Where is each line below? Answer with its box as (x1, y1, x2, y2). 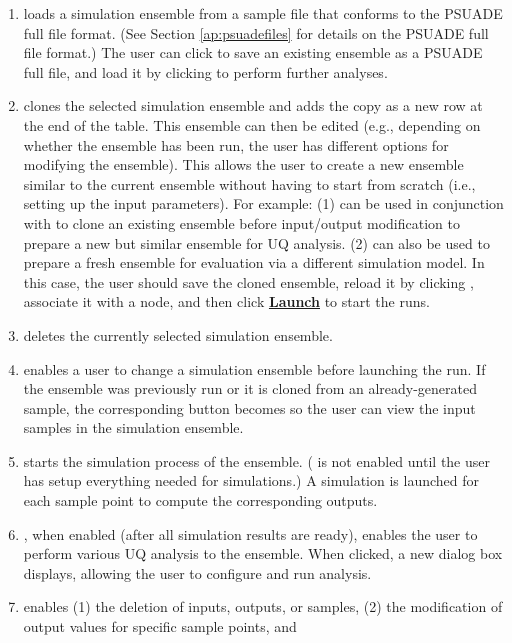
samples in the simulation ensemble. (23, 417, 244, 438)
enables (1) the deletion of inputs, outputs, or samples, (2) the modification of (23, 596, 503, 617)
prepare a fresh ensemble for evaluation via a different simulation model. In (23, 252, 485, 273)
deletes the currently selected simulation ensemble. (23, 324, 333, 345)
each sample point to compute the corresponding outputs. (23, 490, 378, 511)
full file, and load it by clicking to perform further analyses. (23, 61, 388, 82)
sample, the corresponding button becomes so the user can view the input (23, 397, 476, 418)
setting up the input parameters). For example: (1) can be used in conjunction (23, 193, 504, 214)
